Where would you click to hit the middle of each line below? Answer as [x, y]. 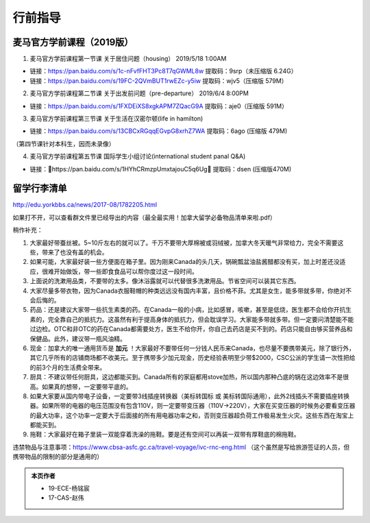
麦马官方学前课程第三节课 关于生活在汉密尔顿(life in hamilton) [116, 119]
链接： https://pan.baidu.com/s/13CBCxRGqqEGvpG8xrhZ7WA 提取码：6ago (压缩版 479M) [159, 131]
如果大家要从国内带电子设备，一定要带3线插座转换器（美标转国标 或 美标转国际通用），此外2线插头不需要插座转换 [190, 396]
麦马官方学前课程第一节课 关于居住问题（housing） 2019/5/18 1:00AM [128, 59]
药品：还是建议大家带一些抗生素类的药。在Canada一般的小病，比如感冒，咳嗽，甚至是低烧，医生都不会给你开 [185, 310]
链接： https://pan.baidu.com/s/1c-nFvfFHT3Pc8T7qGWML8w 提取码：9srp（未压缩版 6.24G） [163, 71]
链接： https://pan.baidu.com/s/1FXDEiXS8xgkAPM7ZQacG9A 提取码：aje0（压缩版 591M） [159, 106]
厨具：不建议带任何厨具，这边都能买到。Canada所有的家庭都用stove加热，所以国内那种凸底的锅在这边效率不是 [186, 377]
